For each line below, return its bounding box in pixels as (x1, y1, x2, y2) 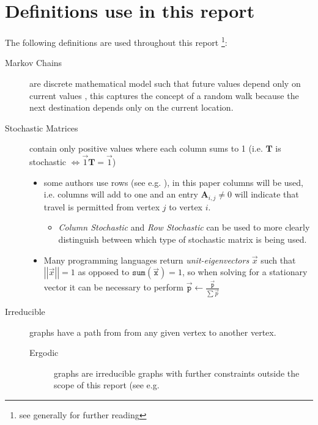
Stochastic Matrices (5, 121, 78, 134)
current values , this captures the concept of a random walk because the (29, 89, 299, 102)
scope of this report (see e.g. (54, 379, 160, 391)
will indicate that (234, 188, 299, 201)
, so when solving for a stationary (182, 265, 308, 278)
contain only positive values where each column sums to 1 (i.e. (29, 142, 263, 155)
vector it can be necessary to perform (43, 281, 183, 294)
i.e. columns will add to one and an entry (43, 188, 198, 201)
